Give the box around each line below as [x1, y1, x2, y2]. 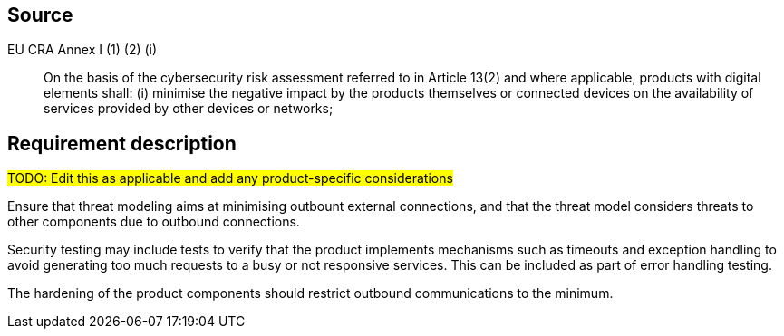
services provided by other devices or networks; [44, 101, 334, 117]
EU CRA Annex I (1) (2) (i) [7, 42, 158, 58]
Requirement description [7, 131, 237, 155]
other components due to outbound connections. [7, 214, 300, 230]
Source [7, 4, 73, 26]
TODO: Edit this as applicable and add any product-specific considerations [7, 170, 453, 187]
